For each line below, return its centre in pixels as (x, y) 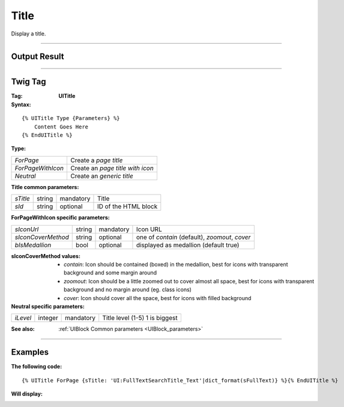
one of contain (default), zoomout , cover (193, 237)
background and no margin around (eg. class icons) (128, 290)
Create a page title (96, 160)
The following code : (37, 367)
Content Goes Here (61, 127)
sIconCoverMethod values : (46, 256)
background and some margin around (110, 273)
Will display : (27, 394)
